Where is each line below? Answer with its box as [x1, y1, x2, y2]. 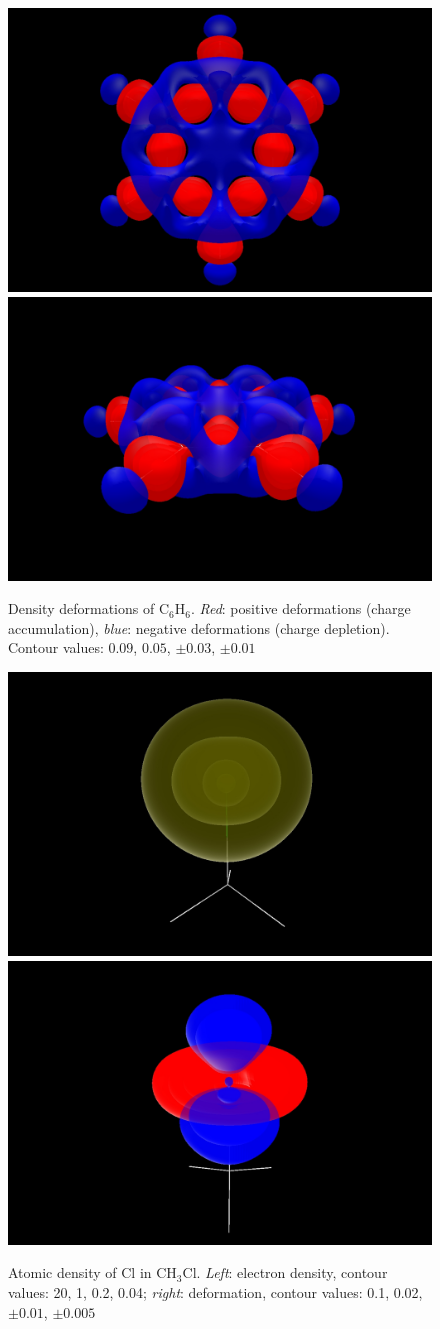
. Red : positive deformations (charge [190, 598, 411, 619]
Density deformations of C [8, 598, 169, 619]
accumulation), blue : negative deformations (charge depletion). [8, 617, 390, 638]
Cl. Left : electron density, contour [182, 1262, 388, 1283]
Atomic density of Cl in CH [8, 1262, 177, 1283]
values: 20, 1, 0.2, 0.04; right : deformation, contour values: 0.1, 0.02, [8, 1281, 423, 1302]
